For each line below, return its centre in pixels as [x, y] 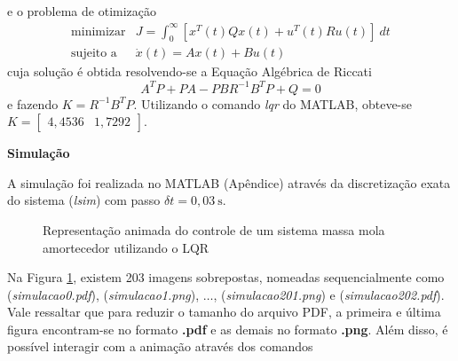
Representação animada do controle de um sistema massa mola [214, 229]
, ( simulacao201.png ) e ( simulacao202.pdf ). [329, 294]
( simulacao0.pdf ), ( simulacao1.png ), [103, 294]
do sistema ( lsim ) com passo [84, 200]
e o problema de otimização [82, 11]
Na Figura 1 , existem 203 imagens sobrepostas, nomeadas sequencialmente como [226, 277]
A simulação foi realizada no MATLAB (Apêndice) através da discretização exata [229, 182]
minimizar [99, 31]
